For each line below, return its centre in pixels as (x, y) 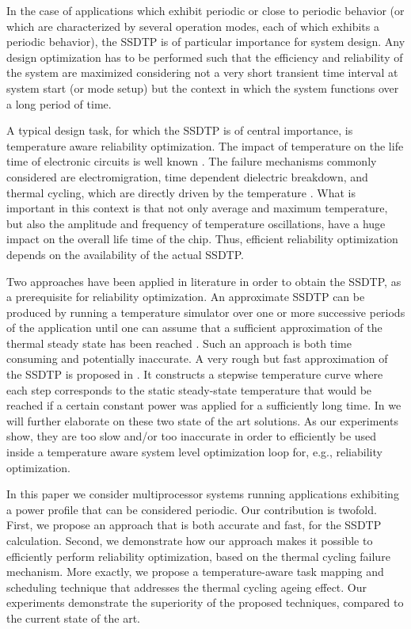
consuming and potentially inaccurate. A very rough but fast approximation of (197, 358)
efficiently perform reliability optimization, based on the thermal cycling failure (198, 556)
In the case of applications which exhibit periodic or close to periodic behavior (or (205, 10)
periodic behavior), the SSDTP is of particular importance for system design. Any (206, 42)
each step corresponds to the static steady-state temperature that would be (189, 389)
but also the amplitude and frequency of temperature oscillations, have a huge (196, 223)
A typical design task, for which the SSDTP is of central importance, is (180, 130)
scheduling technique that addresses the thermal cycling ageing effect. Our (187, 587)
